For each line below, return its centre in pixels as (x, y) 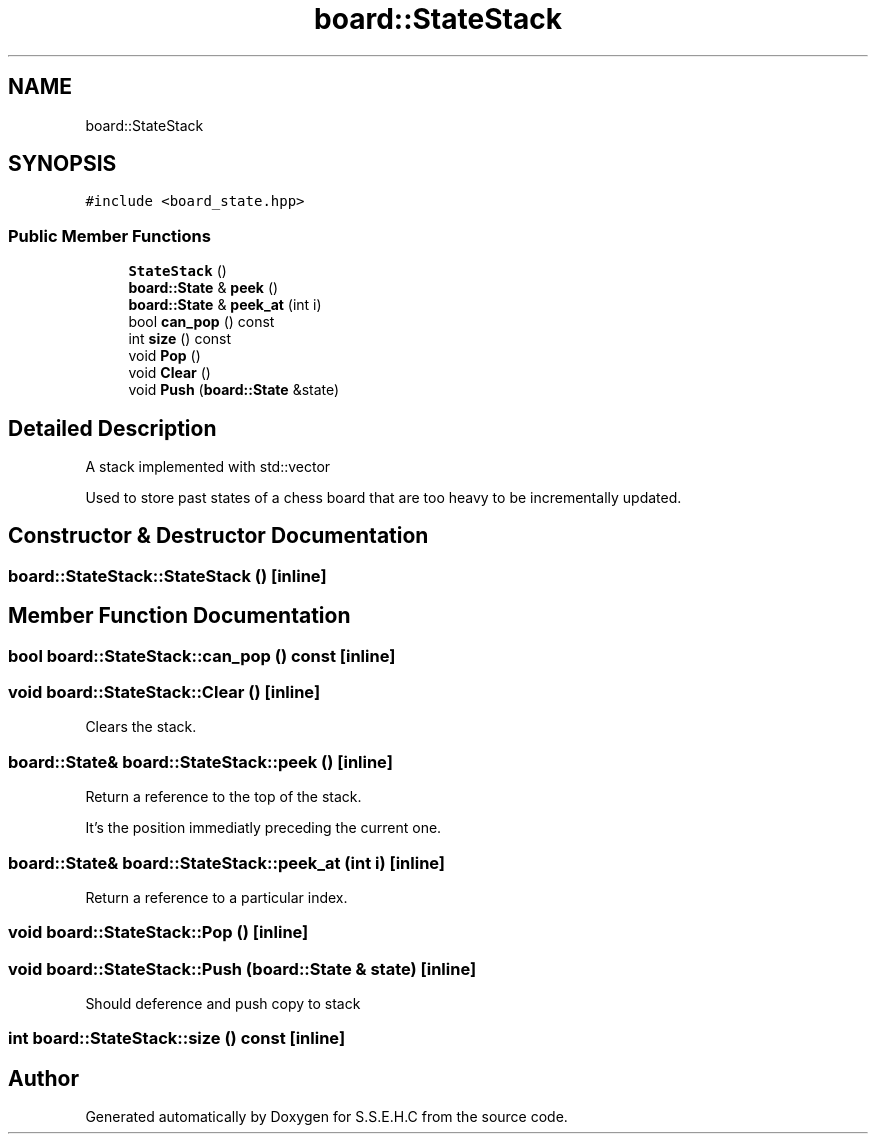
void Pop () (164, 356)
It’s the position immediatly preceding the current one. (263, 828)
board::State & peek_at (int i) (225, 305)
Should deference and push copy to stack (223, 1004)
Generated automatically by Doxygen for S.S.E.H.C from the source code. (326, 1117)
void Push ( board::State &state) (234, 390)
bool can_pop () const (201, 322)
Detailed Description (112, 428)
